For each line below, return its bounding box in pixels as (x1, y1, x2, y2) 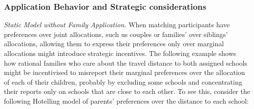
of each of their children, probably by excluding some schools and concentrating (4, 76, 242, 87)
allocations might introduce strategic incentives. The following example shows (4, 48, 236, 58)
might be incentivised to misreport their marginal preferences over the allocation (4, 67, 245, 77)
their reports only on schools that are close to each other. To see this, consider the (4, 86, 250, 96)
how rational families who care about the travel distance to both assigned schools (4, 57, 247, 68)
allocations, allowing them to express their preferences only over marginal (4, 38, 224, 49)
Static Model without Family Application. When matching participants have (4, 19, 230, 30)
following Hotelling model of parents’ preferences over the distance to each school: (4, 95, 249, 106)
